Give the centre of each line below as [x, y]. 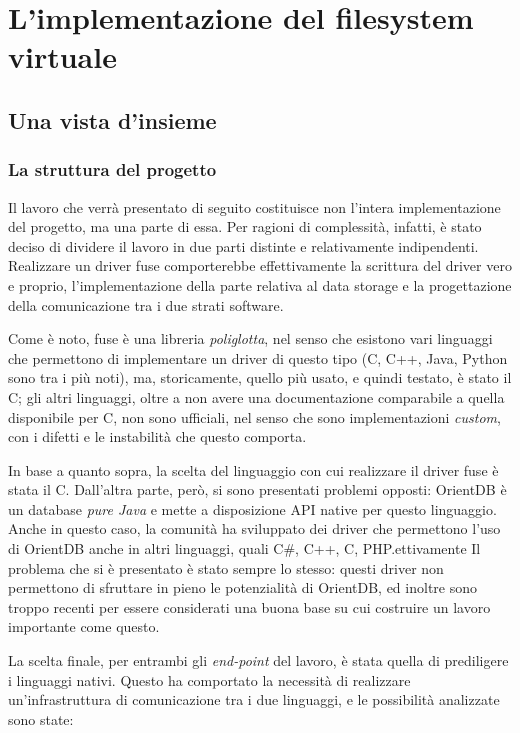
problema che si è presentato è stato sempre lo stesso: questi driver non [226, 567]
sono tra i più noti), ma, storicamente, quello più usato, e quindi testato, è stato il [260, 377]
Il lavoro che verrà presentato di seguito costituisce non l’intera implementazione [254, 206]
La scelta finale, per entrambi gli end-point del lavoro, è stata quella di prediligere [258, 660]
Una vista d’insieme [112, 119]
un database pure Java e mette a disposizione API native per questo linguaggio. [252, 508]
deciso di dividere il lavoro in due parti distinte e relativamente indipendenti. [243, 245]
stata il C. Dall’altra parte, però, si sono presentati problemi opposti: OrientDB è [257, 489]
